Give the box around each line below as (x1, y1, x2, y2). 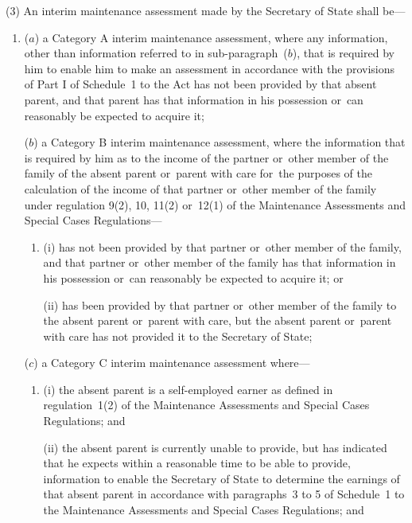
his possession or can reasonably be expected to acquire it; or (43, 269, 344, 286)
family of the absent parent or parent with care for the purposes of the (24, 165, 373, 181)
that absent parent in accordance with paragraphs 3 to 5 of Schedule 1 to (43, 486, 405, 502)
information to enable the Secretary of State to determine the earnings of (43, 470, 400, 486)
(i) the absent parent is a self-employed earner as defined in (43, 381, 333, 397)
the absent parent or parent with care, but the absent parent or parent (43, 312, 392, 329)
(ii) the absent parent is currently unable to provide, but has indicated (43, 439, 387, 455)
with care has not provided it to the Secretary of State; (43, 327, 313, 344)
